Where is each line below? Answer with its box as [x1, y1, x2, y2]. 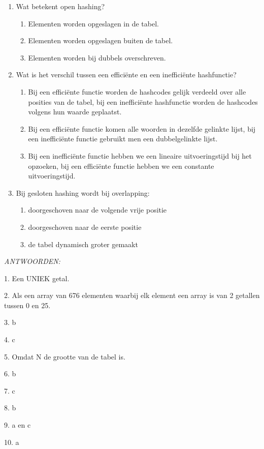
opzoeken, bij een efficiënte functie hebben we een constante [28, 160, 214, 171]
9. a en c [4, 420, 31, 430]
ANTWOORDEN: [4, 256, 60, 266]
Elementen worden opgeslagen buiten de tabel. [28, 35, 173, 46]
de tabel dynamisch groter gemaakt [28, 238, 138, 249]
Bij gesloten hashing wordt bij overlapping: [16, 187, 150, 198]
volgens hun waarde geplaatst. [28, 106, 122, 117]
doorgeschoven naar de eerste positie [28, 221, 142, 232]
